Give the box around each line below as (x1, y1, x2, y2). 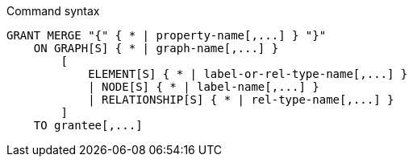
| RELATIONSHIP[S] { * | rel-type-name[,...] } (88, 93, 394, 106)
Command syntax (6, 4, 100, 18)
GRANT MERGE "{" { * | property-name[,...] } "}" (6, 29, 327, 42)
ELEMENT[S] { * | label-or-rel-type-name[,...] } (88, 67, 408, 80)
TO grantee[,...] (33, 119, 143, 132)
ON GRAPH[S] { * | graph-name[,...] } (33, 42, 279, 55)
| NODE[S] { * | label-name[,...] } (88, 80, 319, 93)
